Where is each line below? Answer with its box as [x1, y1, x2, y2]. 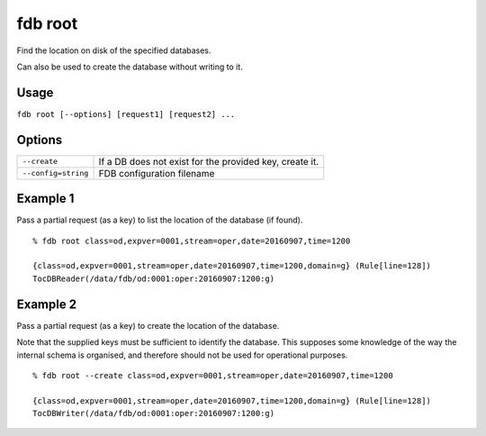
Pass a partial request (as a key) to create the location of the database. [16, 320, 280, 331]
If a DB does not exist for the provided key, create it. [98, 155, 319, 168]
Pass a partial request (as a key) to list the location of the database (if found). [16, 214, 303, 225]
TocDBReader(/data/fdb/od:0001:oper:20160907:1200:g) [32, 273, 274, 284]
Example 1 [16, 191, 75, 206]
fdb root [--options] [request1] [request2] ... [16, 109, 236, 119]
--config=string [22, 168, 89, 178]
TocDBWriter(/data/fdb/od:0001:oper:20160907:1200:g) [32, 408, 274, 419]
